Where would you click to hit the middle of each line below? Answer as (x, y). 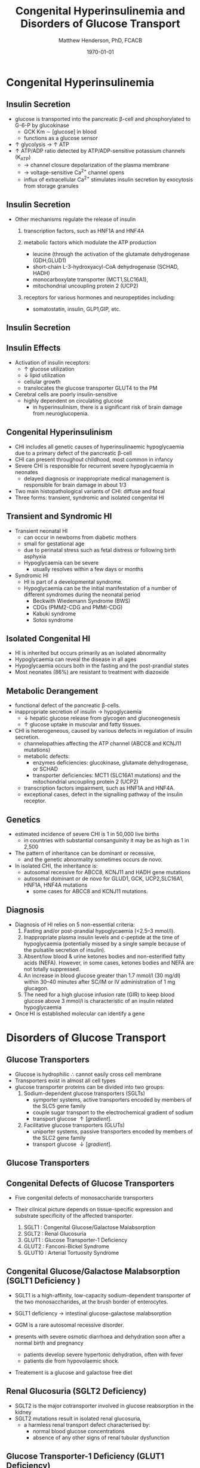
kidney (23, 1412)
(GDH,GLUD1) (50, 260)
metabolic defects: (47, 756)
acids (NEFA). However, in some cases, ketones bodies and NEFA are (109, 963)
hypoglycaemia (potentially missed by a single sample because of (105, 944)
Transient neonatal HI (41, 530)
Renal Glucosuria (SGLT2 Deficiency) (76, 1391)
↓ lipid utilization (44, 375)
